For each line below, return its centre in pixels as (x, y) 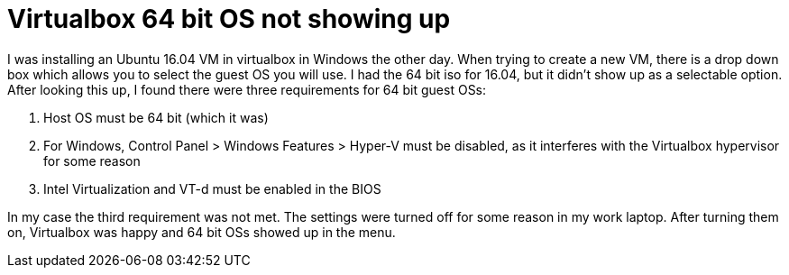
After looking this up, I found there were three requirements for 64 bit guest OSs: (247, 89)
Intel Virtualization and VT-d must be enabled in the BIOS (212, 188)
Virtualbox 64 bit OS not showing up (229, 19)
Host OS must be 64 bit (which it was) (156, 117)
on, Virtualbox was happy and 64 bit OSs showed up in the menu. (202, 232)
